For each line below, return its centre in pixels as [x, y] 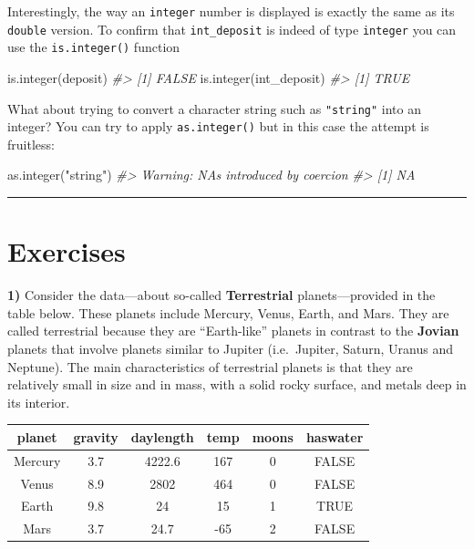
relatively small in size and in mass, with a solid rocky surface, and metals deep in [237, 384]
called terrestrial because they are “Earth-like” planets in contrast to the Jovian [233, 331]
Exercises [67, 251]
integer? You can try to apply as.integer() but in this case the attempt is [218, 126]
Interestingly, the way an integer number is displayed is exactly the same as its [231, 11]
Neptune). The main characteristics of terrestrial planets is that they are [210, 366]
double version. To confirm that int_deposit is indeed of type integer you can [232, 29]
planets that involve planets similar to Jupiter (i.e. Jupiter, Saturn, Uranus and [231, 348]
